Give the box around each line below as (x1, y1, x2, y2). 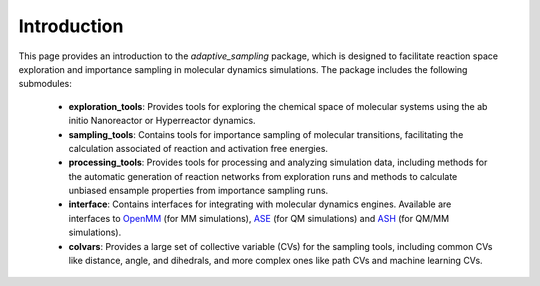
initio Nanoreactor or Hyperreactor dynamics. (68, 115, 256, 127)
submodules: (18, 78, 72, 90)
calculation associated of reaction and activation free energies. (68, 142, 329, 154)
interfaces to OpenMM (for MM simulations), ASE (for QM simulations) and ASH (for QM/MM (68, 212, 450, 224)
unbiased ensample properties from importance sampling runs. (68, 185, 329, 197)
